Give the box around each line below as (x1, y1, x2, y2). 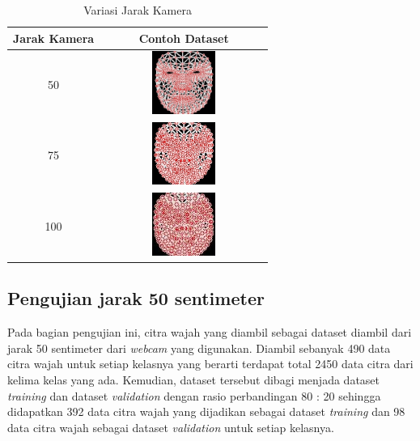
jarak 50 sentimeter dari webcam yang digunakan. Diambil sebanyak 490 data (7, 339, 391, 356)
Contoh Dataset (138, 29, 229, 46)
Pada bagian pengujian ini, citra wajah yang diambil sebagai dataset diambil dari (7, 324, 412, 341)
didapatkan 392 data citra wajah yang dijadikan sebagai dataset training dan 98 (7, 403, 405, 420)
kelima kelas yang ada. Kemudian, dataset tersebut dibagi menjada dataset (7, 371, 380, 388)
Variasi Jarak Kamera (83, 2, 192, 18)
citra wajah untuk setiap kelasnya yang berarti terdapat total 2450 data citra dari (7, 355, 414, 372)
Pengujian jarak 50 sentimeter (7, 286, 265, 311)
